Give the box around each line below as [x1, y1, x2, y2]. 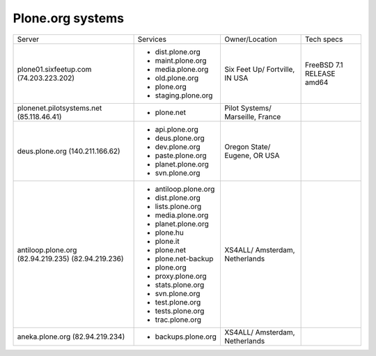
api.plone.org [155, 124, 198, 134]
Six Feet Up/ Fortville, [224, 64, 295, 74]
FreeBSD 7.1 [304, 60, 343, 70]
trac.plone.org [155, 314, 202, 324]
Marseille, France [224, 111, 281, 121]
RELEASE [304, 68, 336, 78]
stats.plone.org [155, 279, 205, 289]
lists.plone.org [155, 201, 202, 211]
